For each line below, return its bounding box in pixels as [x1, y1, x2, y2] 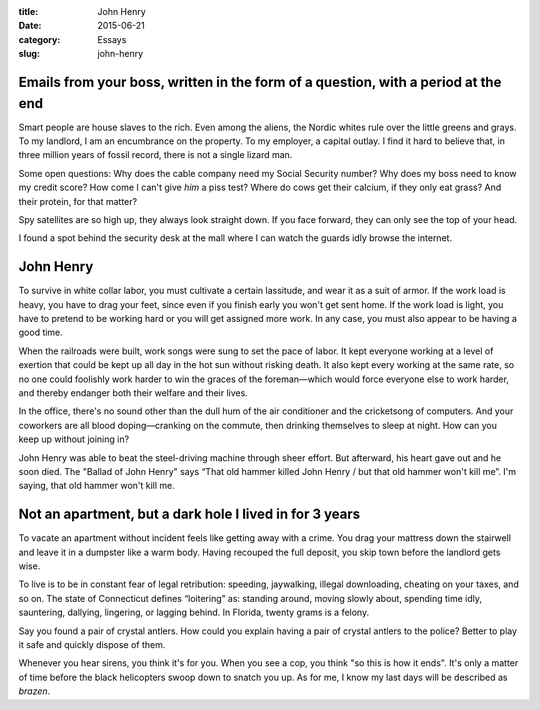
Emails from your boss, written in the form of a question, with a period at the [18, 73, 502, 90]
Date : [18, 20, 42, 32]
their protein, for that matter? [18, 195, 138, 207]
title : [18, 6, 39, 17]
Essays [97, 33, 127, 45]
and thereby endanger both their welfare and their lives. [18, 387, 249, 399]
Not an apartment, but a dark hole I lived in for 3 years [18, 506, 361, 523]
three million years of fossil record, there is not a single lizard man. [18, 149, 293, 161]
